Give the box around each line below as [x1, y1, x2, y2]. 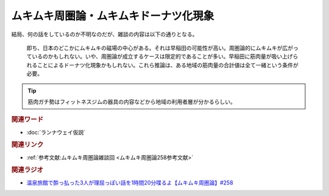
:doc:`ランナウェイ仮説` [26, 128, 86, 136]
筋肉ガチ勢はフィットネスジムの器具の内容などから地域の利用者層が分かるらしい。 [27, 98, 236, 105]
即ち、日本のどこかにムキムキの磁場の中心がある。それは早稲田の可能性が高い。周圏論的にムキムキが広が [26, 44, 294, 51]
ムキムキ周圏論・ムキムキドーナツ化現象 [11, 9, 214, 23]
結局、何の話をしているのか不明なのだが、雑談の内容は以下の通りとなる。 [11, 31, 198, 38]
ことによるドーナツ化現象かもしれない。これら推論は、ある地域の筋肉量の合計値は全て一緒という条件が [37, 61, 299, 68]
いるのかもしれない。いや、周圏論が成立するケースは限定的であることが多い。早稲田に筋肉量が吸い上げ [31, 53, 293, 60]
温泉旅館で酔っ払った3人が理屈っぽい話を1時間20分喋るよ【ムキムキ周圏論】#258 [26, 179, 234, 186]
